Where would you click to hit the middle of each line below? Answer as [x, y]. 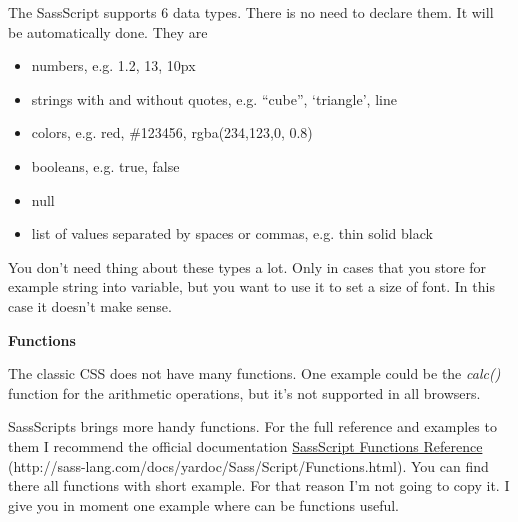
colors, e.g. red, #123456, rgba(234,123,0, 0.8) [172, 132]
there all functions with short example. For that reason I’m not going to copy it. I [259, 485]
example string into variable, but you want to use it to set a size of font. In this [251, 286]
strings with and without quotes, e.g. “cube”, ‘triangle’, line [214, 98]
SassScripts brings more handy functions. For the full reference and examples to [252, 426]
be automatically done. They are [108, 31]
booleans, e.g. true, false [105, 165]
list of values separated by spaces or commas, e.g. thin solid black [232, 233]
